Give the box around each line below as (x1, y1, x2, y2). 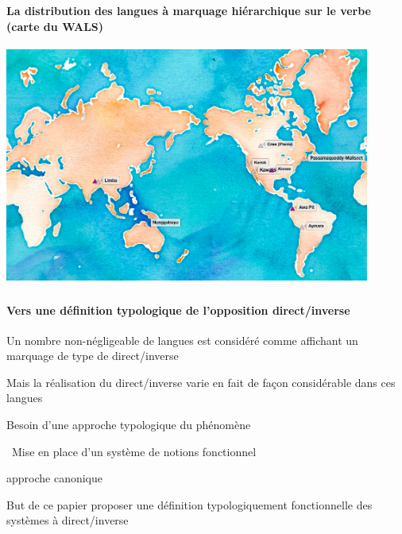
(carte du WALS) (6, 17, 104, 34)
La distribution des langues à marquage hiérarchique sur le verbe (6, 2, 372, 18)
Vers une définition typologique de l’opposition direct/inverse (6, 301, 350, 318)
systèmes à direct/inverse (6, 512, 129, 528)
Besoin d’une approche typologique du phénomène (6, 416, 251, 433)
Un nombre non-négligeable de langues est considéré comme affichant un (6, 331, 358, 348)
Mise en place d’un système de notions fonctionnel (11, 443, 257, 459)
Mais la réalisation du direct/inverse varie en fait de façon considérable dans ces (6, 373, 396, 390)
